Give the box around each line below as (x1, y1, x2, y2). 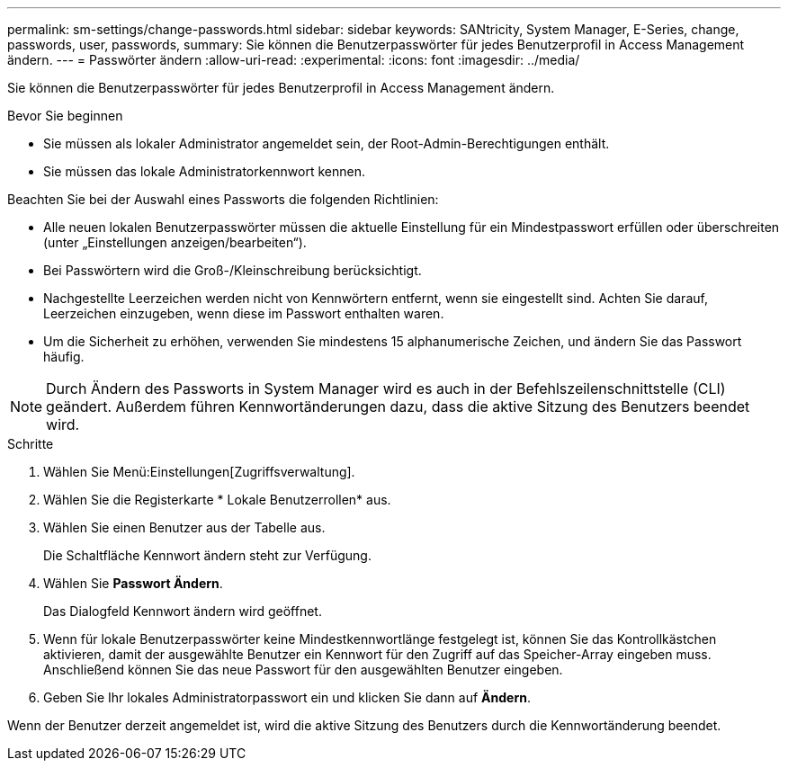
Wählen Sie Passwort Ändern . (43, 576, 223, 591)
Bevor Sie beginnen (7, 108, 123, 123)
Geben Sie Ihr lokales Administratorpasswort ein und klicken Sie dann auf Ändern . (43, 690, 531, 705)
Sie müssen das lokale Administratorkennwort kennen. (43, 164, 365, 179)
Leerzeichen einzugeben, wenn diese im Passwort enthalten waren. (43, 306, 444, 321)
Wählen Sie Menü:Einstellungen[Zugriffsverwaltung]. (43, 464, 355, 479)
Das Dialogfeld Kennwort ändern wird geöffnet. (43, 603, 322, 619)
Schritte (7, 436, 54, 451)
